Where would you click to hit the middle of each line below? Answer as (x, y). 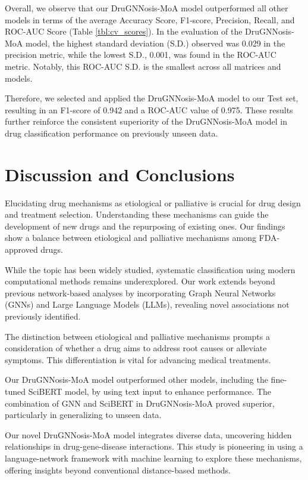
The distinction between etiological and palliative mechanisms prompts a (137, 336)
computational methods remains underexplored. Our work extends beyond (140, 281)
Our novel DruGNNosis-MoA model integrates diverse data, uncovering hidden (148, 434)
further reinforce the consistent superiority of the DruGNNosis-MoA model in (146, 121)
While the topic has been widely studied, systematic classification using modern (150, 269)
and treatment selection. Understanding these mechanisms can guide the (137, 214)
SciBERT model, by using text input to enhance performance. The (150, 391)
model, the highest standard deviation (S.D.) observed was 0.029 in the (155, 43)
